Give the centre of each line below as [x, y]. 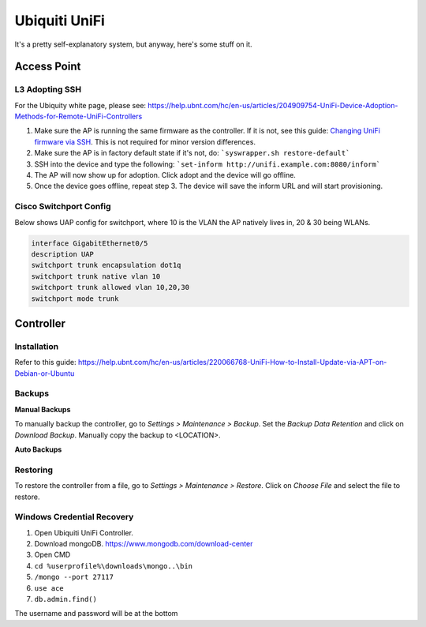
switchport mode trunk [75, 298]
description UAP [63, 254]
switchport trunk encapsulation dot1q [106, 265]
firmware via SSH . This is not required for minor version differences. [145, 141]
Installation [37, 346]
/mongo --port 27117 [74, 577]
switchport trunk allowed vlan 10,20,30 [110, 287]
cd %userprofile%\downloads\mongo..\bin [114, 566]
